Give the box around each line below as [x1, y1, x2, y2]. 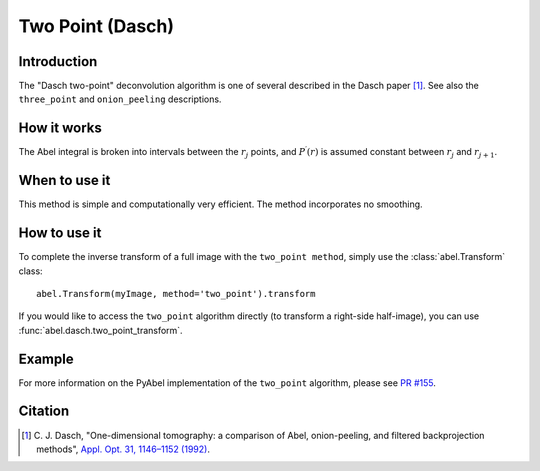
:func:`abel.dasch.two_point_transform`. [18, 324, 184, 336]
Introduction [18, 53, 98, 70]
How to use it [18, 225, 102, 242]
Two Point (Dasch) [18, 15, 175, 37]
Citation [18, 403, 70, 420]
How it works [18, 120, 102, 137]
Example [18, 350, 74, 367]
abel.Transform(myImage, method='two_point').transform [36, 288, 316, 299]
